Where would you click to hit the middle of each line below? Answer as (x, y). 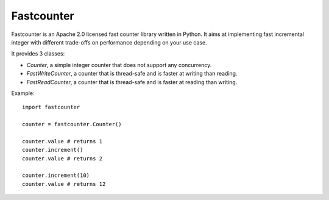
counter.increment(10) (56, 176)
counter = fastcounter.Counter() (72, 124)
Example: (23, 93)
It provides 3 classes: (38, 54)
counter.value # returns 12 (64, 184)
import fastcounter (51, 107)
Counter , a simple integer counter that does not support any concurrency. (119, 65)
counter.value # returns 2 (62, 158)
